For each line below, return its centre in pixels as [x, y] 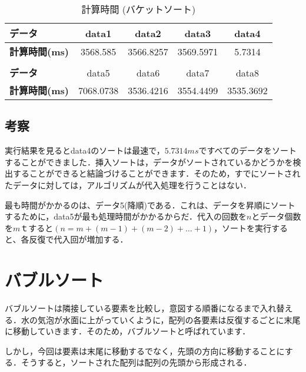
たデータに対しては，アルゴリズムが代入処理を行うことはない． [128, 185]
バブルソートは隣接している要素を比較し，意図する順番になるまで [132, 308]
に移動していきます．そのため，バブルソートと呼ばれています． [128, 331]
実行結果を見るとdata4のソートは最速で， [85, 150]
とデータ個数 [276, 216]
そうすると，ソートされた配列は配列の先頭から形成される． [136, 362]
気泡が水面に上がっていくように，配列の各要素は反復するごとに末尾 [169, 319]
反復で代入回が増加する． [79, 239]
